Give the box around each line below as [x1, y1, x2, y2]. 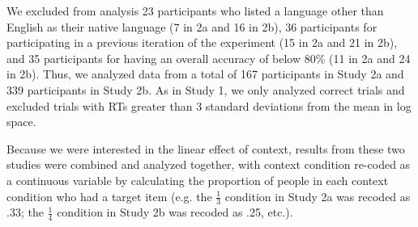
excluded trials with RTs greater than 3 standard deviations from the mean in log [6, 97, 412, 114]
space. [6, 113, 36, 130]
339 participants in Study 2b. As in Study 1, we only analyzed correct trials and [6, 81, 405, 98]
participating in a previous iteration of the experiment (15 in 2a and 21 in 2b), [6, 34, 398, 51]
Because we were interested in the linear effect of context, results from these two [6, 140, 405, 157]
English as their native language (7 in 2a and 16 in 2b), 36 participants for [6, 18, 377, 35]
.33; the [6, 204, 44, 221]
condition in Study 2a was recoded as [224, 187, 411, 204]
